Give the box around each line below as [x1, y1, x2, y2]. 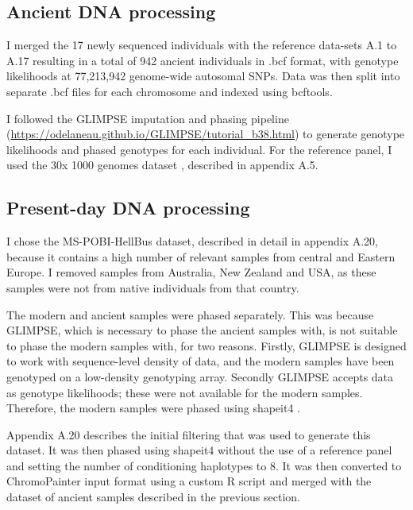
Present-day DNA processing [6, 195, 250, 220]
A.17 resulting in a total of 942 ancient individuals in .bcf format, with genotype [6, 52, 399, 68]
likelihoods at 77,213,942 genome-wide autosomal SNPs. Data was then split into [6, 68, 400, 84]
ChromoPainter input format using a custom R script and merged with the [6, 473, 372, 489]
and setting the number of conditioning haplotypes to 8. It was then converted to [6, 457, 402, 473]
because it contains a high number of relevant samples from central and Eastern [6, 248, 396, 265]
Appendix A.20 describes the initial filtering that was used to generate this [6, 426, 371, 442]
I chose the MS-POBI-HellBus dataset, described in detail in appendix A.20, [6, 233, 378, 249]
